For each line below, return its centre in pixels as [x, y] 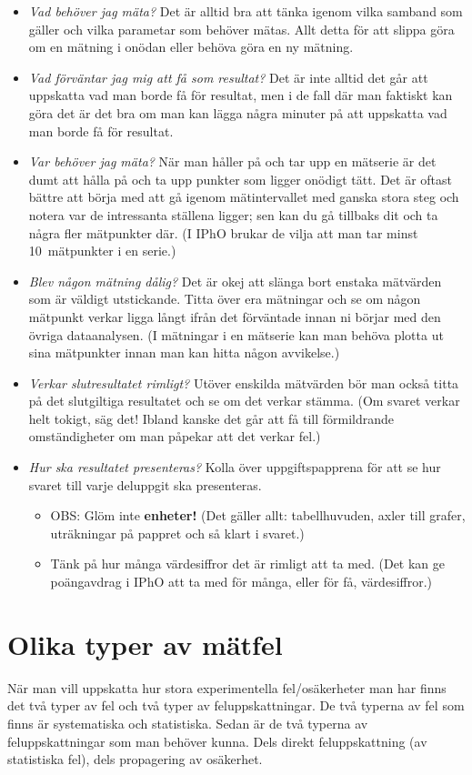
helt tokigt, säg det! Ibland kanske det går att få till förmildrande [211, 418]
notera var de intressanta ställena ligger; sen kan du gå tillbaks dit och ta [233, 214]
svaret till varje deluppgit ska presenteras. [145, 484]
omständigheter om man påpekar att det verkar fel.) [175, 436]
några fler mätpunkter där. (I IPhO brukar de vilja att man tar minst [223, 232]
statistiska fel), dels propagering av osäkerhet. [135, 759]
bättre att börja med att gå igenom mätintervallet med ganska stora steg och [244, 197]
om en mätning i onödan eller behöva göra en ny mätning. [191, 47]
